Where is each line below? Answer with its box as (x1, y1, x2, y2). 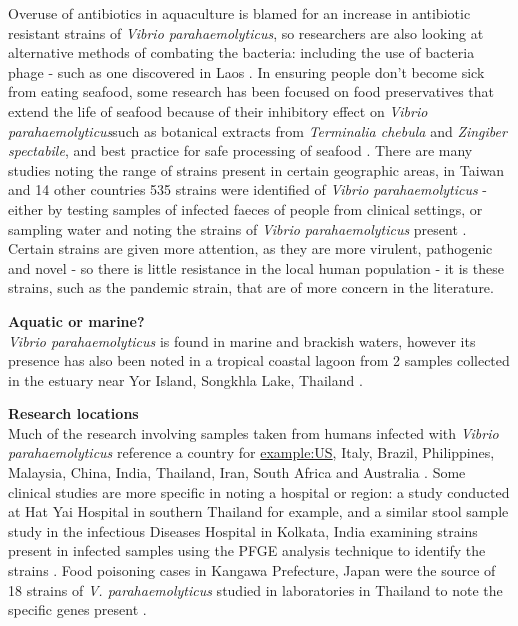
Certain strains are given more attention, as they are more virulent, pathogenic (8, 238, 493, 259)
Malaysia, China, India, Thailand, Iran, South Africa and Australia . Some (8, 462, 466, 483)
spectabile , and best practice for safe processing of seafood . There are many (8, 140, 473, 161)
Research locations (8, 403, 139, 424)
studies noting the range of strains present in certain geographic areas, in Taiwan (8, 159, 505, 180)
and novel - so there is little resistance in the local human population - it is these (8, 257, 504, 278)
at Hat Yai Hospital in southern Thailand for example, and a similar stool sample (8, 501, 509, 522)
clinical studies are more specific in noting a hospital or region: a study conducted (8, 481, 510, 502)
